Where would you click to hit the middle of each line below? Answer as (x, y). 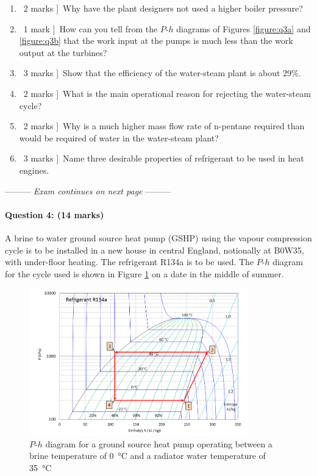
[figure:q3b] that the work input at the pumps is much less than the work (156, 41)
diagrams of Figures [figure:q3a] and (244, 28)
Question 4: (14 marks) (55, 214)
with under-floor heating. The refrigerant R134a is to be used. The (130, 262)
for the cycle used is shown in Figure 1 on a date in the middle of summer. (144, 273)
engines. (34, 170)
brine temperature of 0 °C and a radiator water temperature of (148, 456)
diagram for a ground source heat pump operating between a (159, 443)
